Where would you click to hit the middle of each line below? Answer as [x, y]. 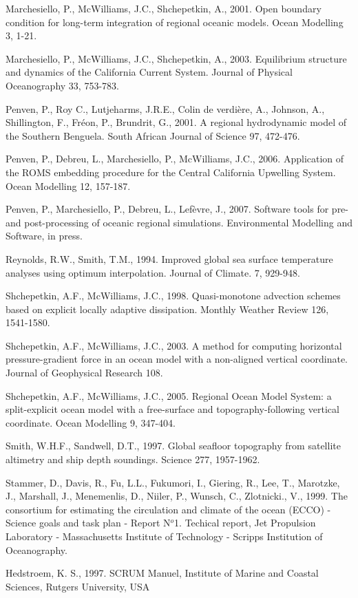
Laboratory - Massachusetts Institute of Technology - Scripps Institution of [164, 536]
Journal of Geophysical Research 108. [84, 373]
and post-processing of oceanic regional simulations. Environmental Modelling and [179, 222]
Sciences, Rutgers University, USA [78, 586]
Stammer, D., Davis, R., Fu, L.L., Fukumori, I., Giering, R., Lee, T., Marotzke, [173, 482]
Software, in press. [44, 236]
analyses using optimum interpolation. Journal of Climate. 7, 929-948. [153, 272]
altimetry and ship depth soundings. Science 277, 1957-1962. [133, 459]
